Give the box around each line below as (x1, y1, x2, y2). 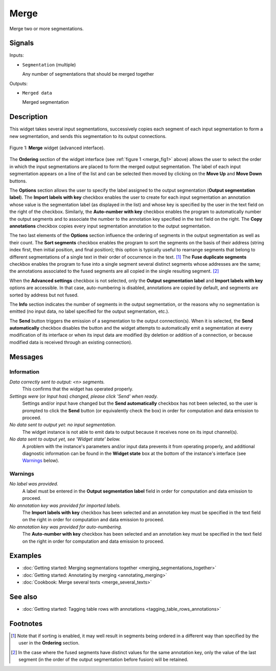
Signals (9, 39, 34, 48)
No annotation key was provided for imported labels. (9, 502, 121, 508)
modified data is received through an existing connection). (9, 339, 132, 345)
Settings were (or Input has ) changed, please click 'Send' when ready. (9, 393, 158, 399)
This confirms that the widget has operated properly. (22, 386, 134, 392)
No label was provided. (9, 481, 59, 487)
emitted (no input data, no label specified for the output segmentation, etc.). (9, 308, 170, 314)
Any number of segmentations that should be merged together (22, 71, 154, 77)
